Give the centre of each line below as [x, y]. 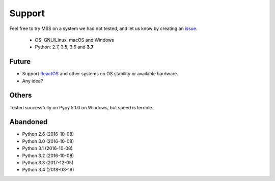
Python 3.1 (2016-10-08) [48, 148]
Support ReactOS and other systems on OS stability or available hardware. [100, 74]
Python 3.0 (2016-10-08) [48, 141]
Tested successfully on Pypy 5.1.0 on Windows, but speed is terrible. [81, 107]
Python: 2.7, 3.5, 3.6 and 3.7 [64, 47]
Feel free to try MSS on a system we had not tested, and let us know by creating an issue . [103, 28]
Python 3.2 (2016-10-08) [48, 156]
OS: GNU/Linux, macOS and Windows [75, 40]
